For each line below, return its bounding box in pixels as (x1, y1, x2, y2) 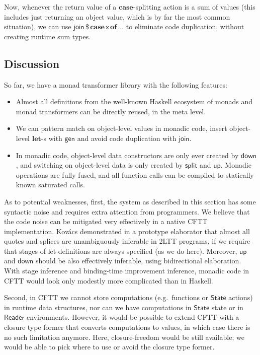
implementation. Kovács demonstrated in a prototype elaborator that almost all (4, 226, 250, 236)
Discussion (4, 55, 60, 71)
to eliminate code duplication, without (126, 21, 244, 32)
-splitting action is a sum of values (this (133, 2, 255, 12)
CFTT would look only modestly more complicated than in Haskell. (4, 275, 213, 286)
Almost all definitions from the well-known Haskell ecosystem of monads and (16, 96, 253, 107)
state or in (211, 302, 243, 312)
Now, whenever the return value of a (4, 2, 117, 12)
